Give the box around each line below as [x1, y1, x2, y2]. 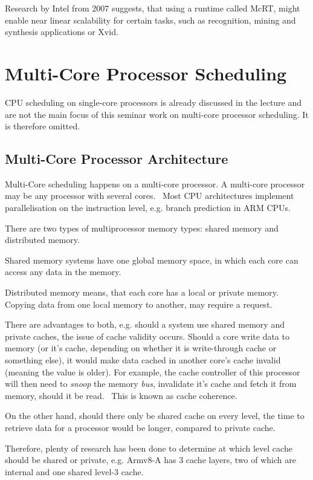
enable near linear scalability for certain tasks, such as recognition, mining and [5, 13, 296, 26]
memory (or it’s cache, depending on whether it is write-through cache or [5, 342, 277, 354]
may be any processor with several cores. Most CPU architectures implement [5, 189, 294, 202]
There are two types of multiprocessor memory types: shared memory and [5, 221, 279, 234]
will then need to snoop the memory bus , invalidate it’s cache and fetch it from [5, 377, 297, 390]
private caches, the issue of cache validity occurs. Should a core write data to [5, 329, 289, 342]
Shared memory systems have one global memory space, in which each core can [5, 253, 298, 266]
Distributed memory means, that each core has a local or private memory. [5, 286, 279, 299]
